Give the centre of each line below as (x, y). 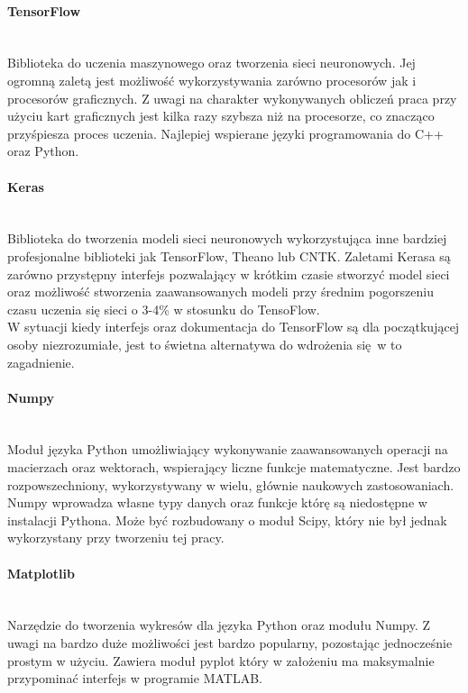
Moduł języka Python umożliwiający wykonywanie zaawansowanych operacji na (228, 449)
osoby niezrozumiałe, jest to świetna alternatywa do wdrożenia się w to (205, 344)
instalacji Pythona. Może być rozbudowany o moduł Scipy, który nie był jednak (227, 520)
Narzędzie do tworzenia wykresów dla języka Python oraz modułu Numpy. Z (219, 625)
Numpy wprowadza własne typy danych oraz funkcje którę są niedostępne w (217, 502)
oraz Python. (43, 151)
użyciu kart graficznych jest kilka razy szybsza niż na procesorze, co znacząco (221, 116)
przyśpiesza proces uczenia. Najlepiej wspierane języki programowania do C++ (225, 133)
